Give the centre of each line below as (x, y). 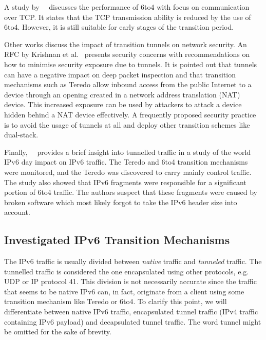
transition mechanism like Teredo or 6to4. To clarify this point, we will (116, 301)
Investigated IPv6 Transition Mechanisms (117, 240)
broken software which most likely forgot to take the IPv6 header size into (121, 202)
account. (17, 212)
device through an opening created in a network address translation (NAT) (122, 94)
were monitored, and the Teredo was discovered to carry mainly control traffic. (128, 172)
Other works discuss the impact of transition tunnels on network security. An (126, 44)
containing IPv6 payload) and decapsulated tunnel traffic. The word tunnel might (133, 321)
